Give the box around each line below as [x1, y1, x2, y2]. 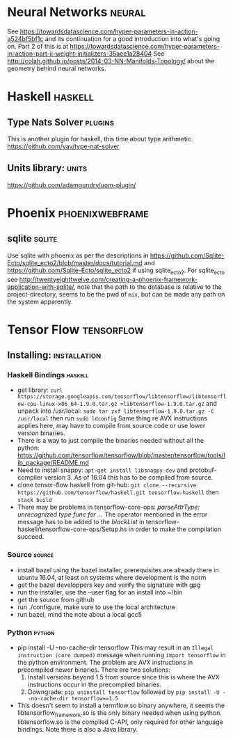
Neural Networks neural [7, 4, 146, 20]
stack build [17, 497, 52, 504]
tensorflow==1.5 [71, 695, 119, 702]
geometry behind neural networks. [7, 64, 106, 72]
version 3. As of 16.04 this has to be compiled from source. [44, 473, 214, 482]
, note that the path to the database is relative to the [73, 283, 222, 291]
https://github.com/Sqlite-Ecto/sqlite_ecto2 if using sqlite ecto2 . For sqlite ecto [7, 266, 225, 276]
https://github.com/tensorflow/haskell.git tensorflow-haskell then [17, 488, 219, 496]
